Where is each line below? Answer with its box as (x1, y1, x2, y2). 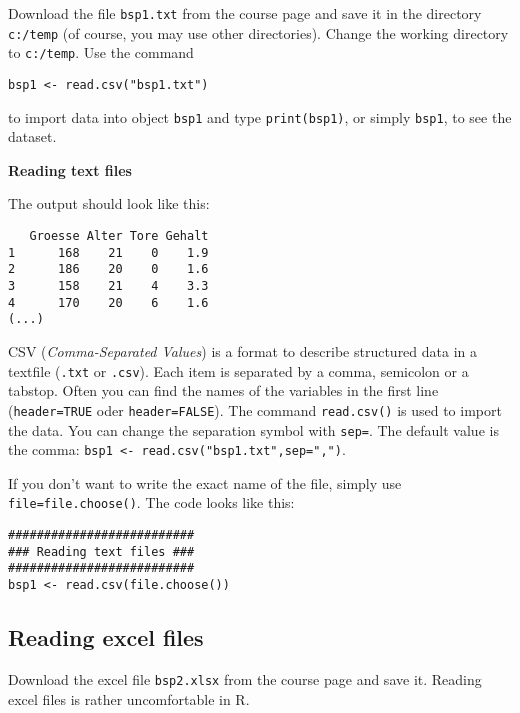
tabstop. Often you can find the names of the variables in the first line (8, 380, 439, 401)
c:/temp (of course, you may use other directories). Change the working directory (8, 22, 509, 43)
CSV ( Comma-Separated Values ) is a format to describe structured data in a (8, 341, 478, 361)
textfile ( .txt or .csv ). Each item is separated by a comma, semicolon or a (8, 360, 469, 381)
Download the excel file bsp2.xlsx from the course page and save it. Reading (8, 668, 482, 689)
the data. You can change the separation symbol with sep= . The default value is (8, 419, 499, 440)
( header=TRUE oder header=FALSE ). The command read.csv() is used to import (8, 399, 502, 420)
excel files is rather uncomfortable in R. (8, 688, 250, 709)
